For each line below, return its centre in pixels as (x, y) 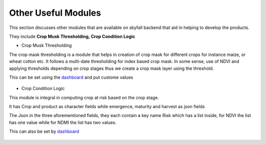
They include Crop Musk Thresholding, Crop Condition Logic (72, 36)
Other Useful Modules (55, 13)
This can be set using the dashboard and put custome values (71, 77)
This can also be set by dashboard (44, 131)
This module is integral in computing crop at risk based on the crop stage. (84, 97)
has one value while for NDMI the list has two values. (63, 122)
